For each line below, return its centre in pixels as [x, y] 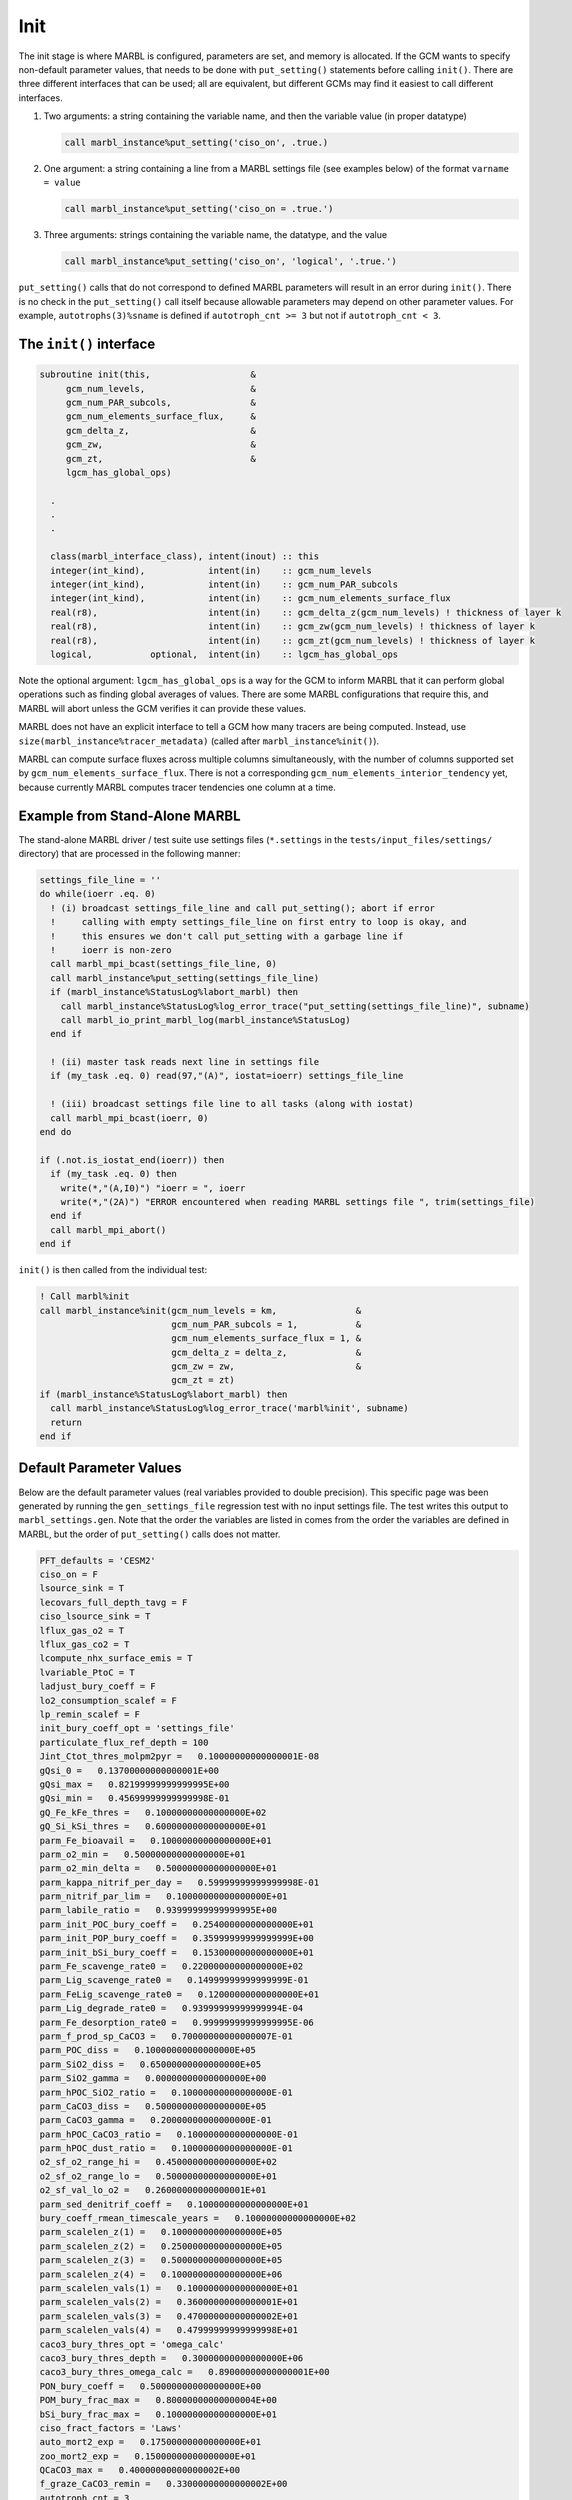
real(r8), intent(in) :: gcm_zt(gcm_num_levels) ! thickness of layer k [292, 640]
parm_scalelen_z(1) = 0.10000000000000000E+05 [161, 2232]
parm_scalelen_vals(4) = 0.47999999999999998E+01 [169, 2330]
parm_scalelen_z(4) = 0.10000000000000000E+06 [161, 2274]
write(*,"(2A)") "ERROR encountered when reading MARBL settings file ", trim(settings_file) [297, 1201]
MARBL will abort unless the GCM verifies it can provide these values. [162, 708]
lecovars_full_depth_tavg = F [113, 1602]
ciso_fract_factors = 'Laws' [111, 2428]
